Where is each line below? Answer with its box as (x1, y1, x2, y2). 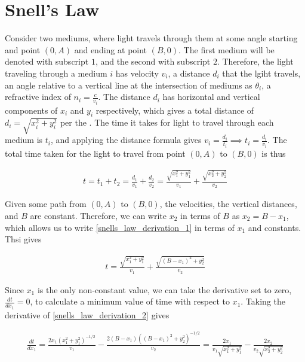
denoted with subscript (5, 55, 89, 68)
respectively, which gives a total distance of (95, 104, 254, 116)
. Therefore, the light (217, 55, 294, 68)
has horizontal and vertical (162, 90, 260, 103)
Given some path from (5, 197, 87, 210)
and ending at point (74, 43, 147, 56)
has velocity (115, 66, 159, 79)
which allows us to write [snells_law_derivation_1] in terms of (5, 221, 235, 233)
